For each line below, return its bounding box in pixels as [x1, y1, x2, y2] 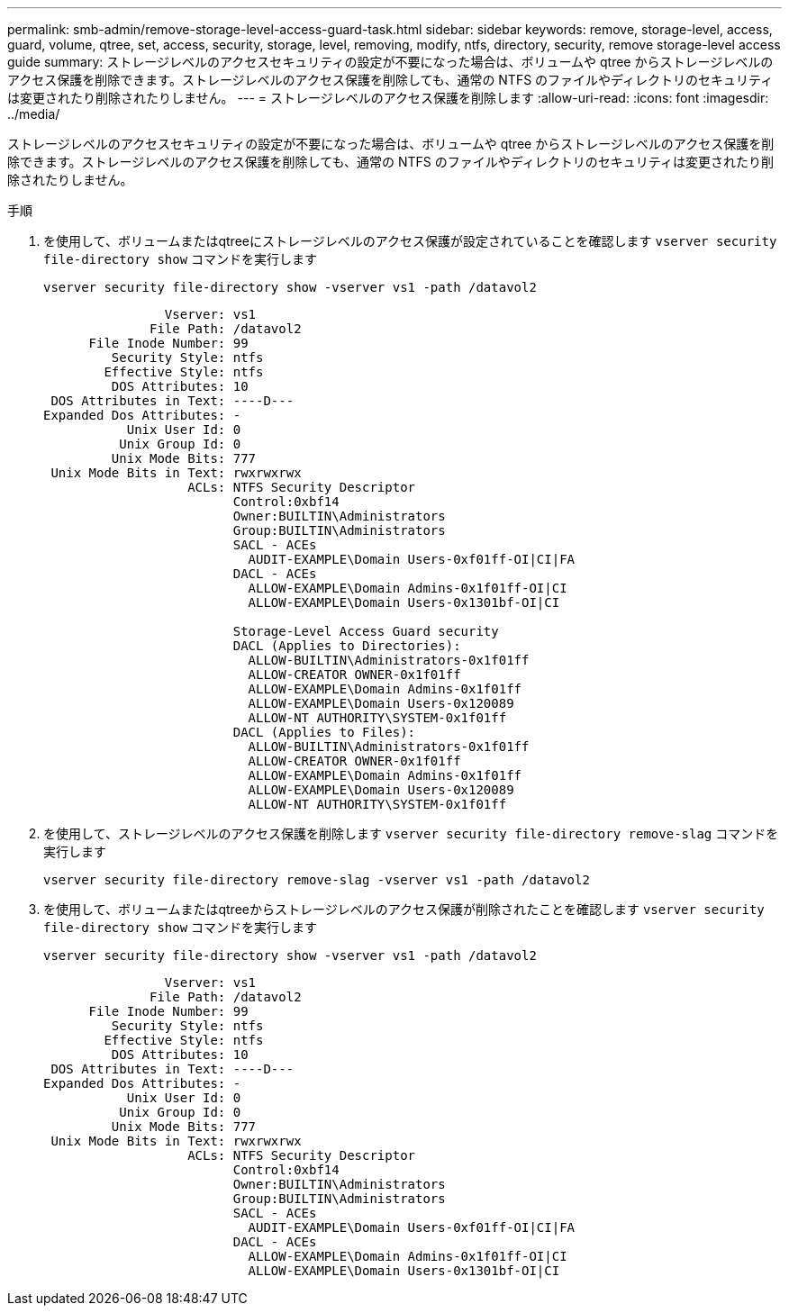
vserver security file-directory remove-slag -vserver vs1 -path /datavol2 [43, 873, 590, 887]
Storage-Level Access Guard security [232, 624, 499, 638]
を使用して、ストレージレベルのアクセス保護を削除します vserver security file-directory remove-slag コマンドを [43, 826, 779, 841]
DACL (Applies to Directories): [232, 638, 461, 653]
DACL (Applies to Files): [232, 725, 416, 739]
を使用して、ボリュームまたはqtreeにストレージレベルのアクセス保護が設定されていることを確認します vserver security [43, 233, 777, 249]
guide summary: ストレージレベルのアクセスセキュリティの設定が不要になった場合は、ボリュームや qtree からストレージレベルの [7, 54, 774, 69]
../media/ [7, 106, 60, 122]
